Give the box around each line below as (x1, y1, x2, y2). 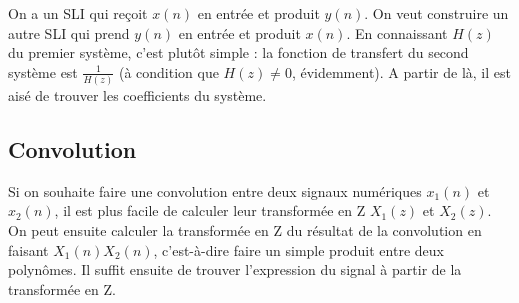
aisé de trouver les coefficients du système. (8, 85, 267, 106)
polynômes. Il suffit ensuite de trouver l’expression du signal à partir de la (8, 259, 462, 280)
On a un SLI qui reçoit (8, 3, 148, 23)
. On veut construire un (364, 3, 509, 23)
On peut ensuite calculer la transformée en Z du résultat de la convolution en (8, 220, 482, 241)
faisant (8, 239, 49, 260)
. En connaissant (346, 22, 448, 43)
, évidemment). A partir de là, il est (291, 61, 511, 82)
